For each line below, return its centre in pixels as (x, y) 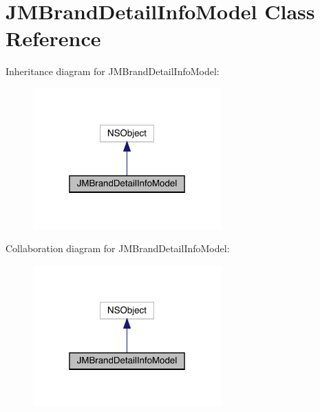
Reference (53, 38)
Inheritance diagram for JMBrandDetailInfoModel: (113, 71)
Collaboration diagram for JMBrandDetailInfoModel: (118, 248)
